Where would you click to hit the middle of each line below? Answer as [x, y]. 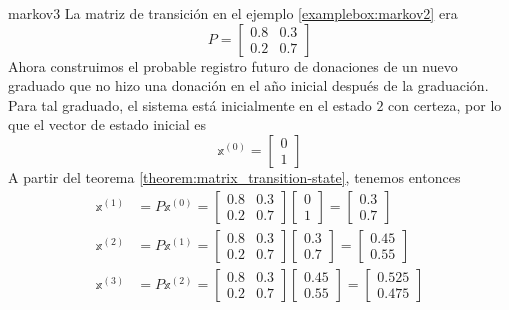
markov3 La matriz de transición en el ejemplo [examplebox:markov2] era [233, 13]
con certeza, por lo [445, 104]
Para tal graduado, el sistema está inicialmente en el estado [190, 104]
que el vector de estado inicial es [107, 124]
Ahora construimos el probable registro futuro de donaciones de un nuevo [233, 65]
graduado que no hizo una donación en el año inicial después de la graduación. [248, 85]
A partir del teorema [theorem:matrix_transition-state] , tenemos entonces [234, 176]
